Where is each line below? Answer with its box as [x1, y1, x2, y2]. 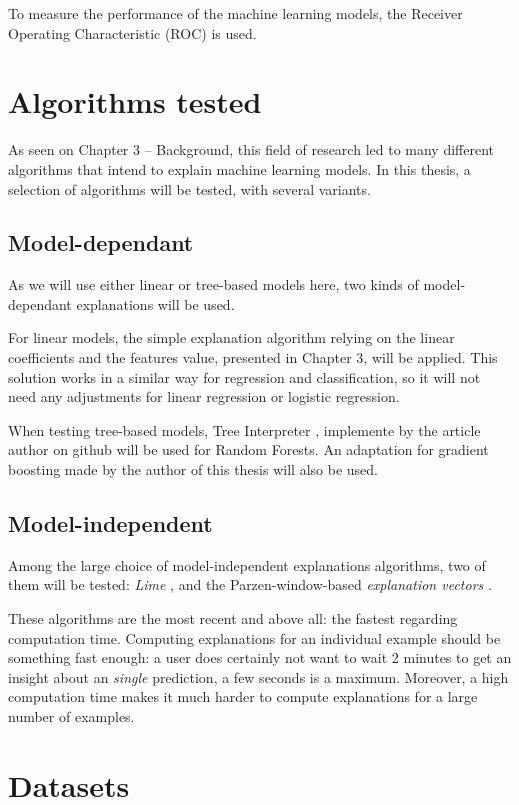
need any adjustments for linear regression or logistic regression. [8, 386, 400, 407]
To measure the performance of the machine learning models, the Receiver [8, 3, 463, 23]
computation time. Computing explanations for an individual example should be [8, 627, 501, 648]
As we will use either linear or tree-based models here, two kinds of [8, 274, 419, 295]
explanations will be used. [76, 293, 235, 314]
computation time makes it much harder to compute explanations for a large [8, 686, 478, 707]
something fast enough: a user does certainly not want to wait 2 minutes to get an [8, 647, 512, 668]
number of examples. [8, 706, 135, 726]
